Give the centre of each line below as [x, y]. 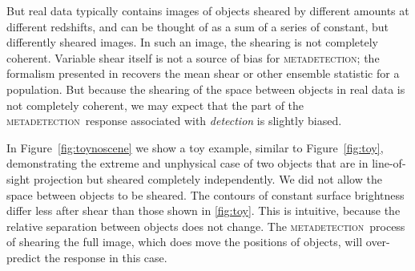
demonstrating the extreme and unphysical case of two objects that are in [187, 163]
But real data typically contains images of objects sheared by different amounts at [208, 10]
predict [24, 257]
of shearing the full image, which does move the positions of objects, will [185, 242]
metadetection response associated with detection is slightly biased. [174, 121]
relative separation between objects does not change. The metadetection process [206, 226]
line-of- [389, 163]
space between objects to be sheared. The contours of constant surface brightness [205, 194]
